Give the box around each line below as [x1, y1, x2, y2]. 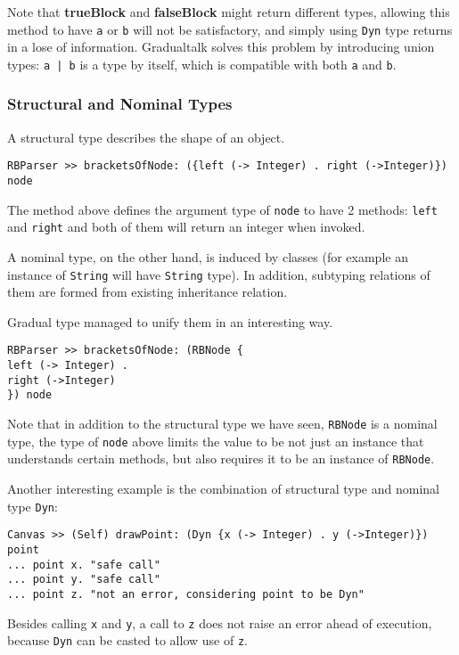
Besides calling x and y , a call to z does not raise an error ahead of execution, [7, 613, 432, 632]
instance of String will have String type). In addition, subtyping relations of [7, 265, 430, 283]
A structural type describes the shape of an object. [7, 127, 285, 146]
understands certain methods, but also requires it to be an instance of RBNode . [7, 449, 435, 468]
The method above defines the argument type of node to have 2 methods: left [7, 200, 438, 218]
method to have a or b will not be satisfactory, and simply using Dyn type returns [7, 20, 453, 38]
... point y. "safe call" [7, 573, 160, 586]
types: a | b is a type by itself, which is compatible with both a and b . [7, 54, 397, 73]
